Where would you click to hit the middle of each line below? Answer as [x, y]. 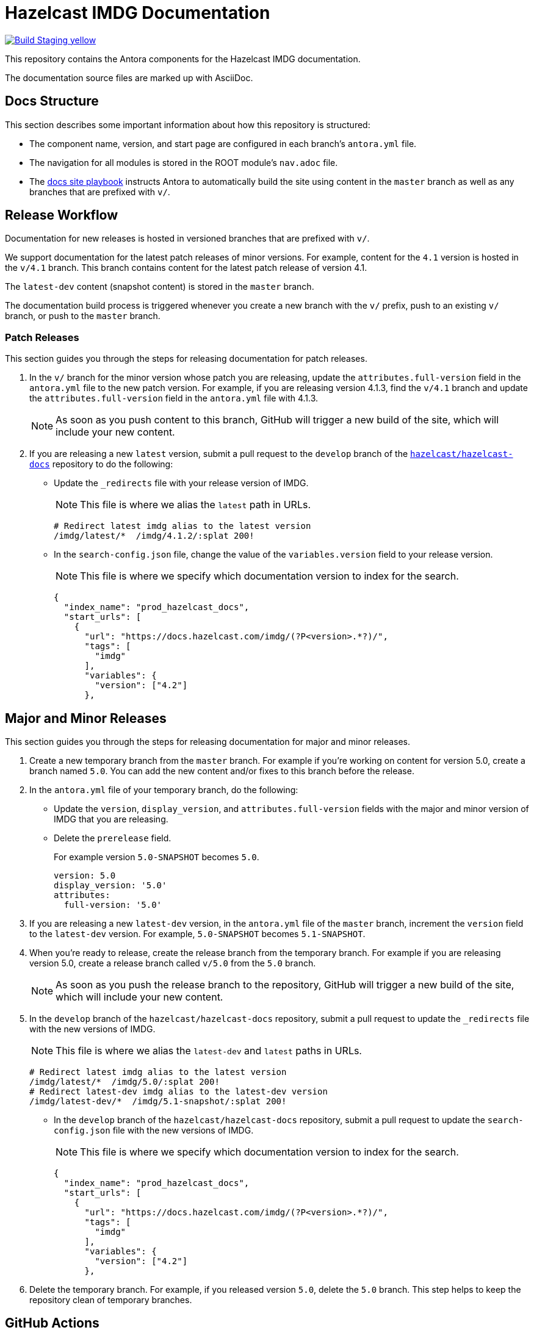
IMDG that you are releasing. [111, 819]
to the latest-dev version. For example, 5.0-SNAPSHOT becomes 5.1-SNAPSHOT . [197, 934]
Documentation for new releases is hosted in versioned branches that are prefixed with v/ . [187, 239]
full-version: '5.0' [113, 905]
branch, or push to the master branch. [83, 316]
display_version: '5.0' [110, 886]
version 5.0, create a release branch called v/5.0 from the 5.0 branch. [173, 963]
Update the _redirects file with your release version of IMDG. [181, 483]
